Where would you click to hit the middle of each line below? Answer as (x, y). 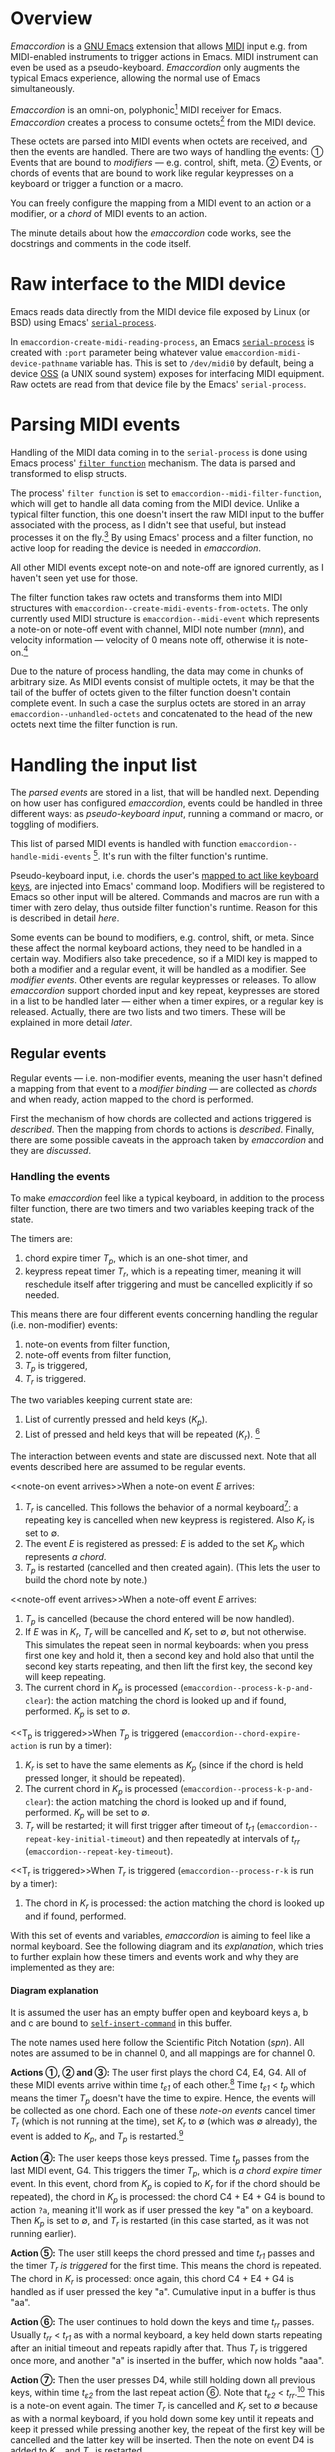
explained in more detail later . (71, 1023)
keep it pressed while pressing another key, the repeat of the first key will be (167, 2429)
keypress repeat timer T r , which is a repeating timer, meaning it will (163, 1272)
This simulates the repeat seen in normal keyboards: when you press (166, 1645)
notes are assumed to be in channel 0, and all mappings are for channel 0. (163, 2053)
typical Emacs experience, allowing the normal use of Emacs (135, 78)
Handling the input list (104, 764)
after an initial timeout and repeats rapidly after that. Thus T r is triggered (159, 2349)
